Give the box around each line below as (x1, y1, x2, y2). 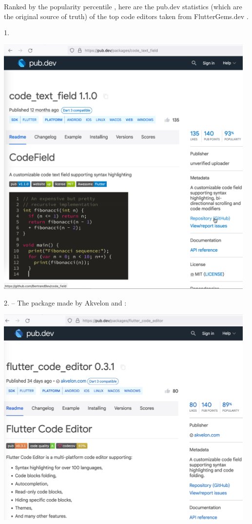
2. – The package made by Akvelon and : (4, 297, 127, 307)
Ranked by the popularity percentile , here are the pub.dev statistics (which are (4, 1, 242, 11)
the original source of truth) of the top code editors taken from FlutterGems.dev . (4, 11, 249, 21)
